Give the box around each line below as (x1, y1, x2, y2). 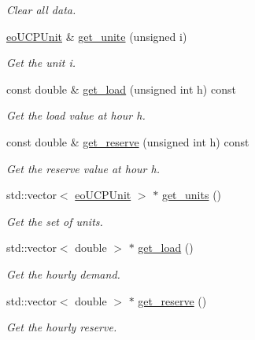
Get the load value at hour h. (6, 107, 146, 124)
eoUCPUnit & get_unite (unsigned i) (6, 28, 187, 44)
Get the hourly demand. (6, 265, 120, 282)
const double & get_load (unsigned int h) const (6, 80, 236, 97)
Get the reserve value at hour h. (6, 160, 160, 176)
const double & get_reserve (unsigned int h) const (6, 133, 249, 150)
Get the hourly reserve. (6, 319, 117, 335)
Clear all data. (6, 2, 76, 17)
